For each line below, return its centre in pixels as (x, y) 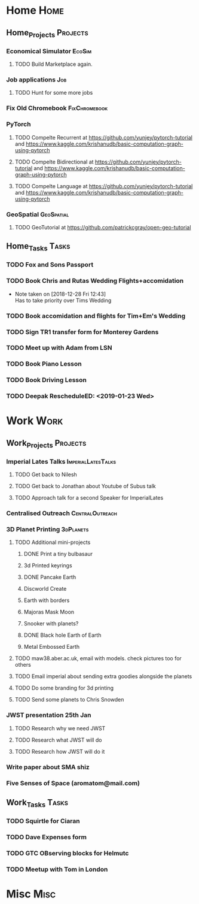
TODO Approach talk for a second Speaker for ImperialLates (89, 498)
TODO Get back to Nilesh (46, 474)
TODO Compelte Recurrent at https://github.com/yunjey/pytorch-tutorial (104, 137)
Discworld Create (45, 589)
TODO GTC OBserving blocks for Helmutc (68, 853)
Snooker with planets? (51, 624)
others (23, 665)
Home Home (35, 10)
